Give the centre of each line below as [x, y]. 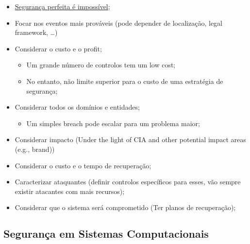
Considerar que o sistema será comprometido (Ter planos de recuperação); [125, 207]
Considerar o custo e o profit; [58, 48]
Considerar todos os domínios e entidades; [77, 107]
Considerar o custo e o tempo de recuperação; [83, 165]
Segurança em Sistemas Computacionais [106, 234]
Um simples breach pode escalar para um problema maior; [113, 123]
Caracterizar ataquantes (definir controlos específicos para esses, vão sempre [128, 182]
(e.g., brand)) [35, 149]
